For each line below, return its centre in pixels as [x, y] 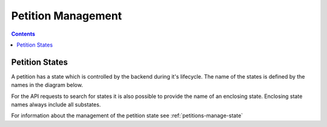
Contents [23, 34]
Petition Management [67, 16]
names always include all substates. [56, 105]
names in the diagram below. [47, 85]
